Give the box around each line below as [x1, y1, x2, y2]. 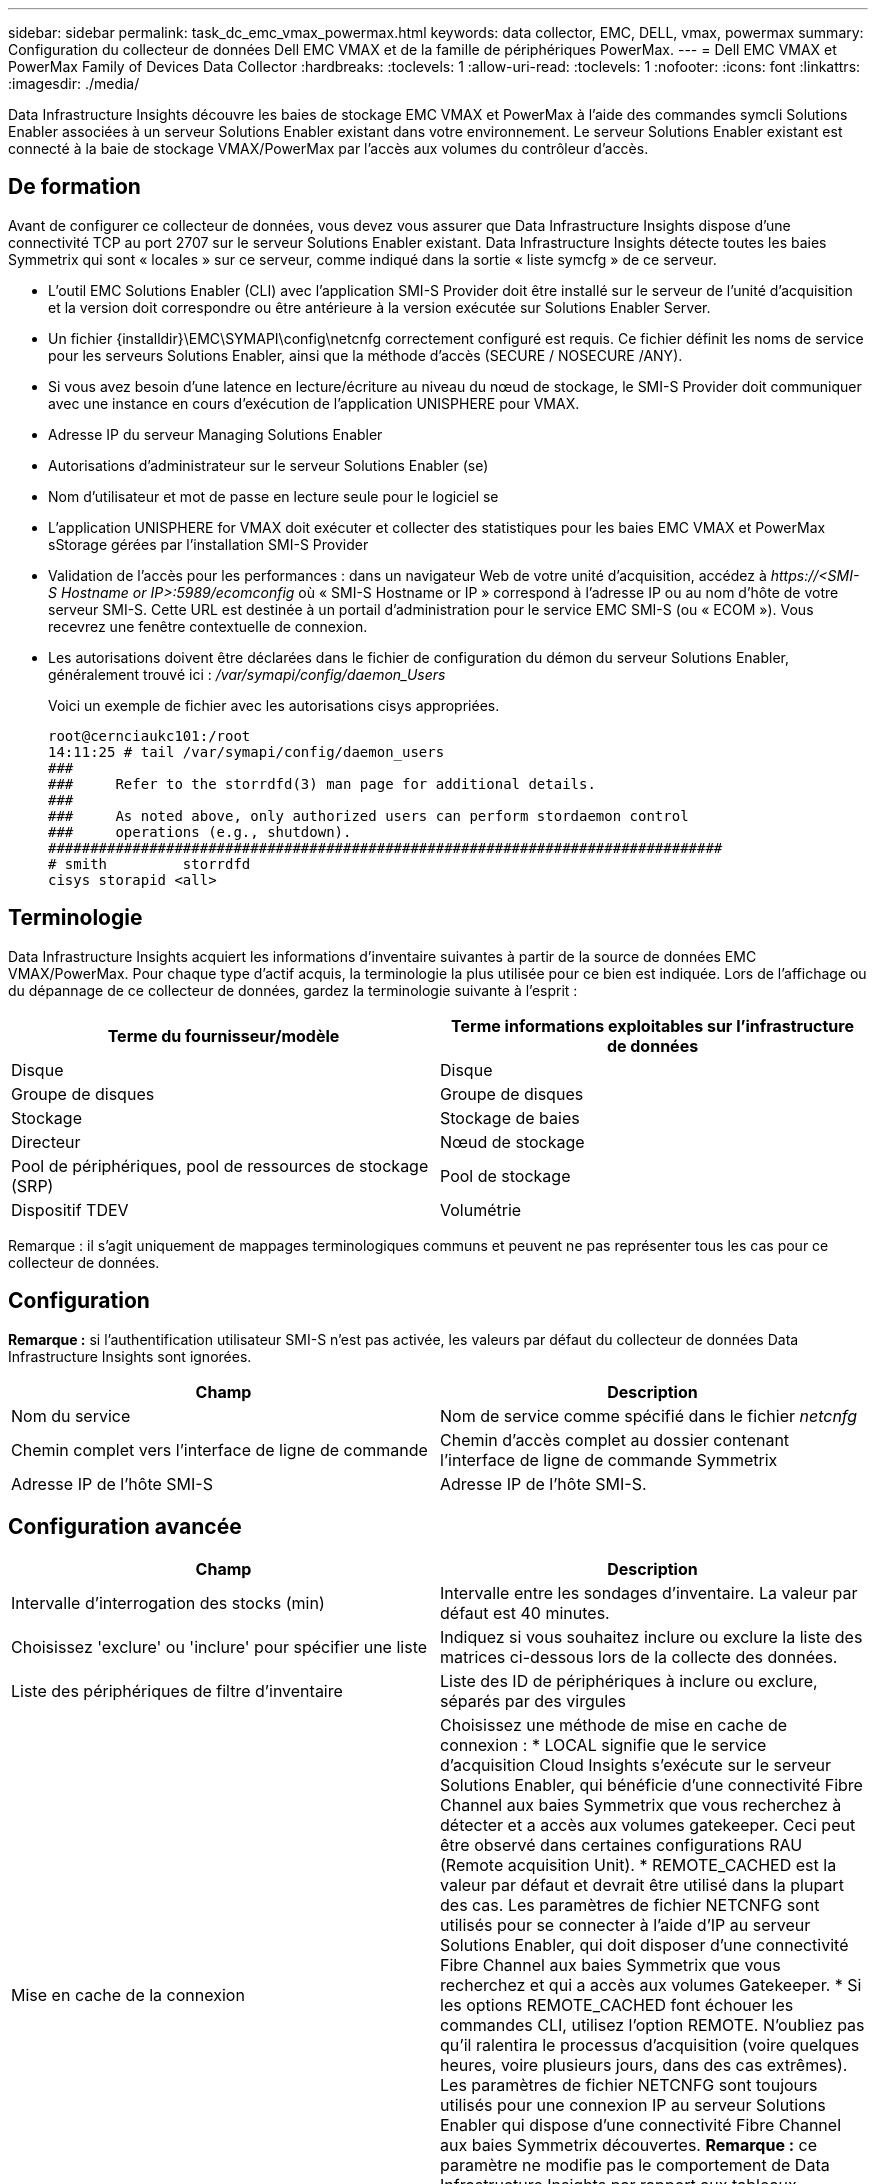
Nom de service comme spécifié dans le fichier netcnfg [440, 1405, 858, 1426]
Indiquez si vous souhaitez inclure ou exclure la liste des [440, 1627, 863, 1648]
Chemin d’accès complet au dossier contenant [440, 1429, 790, 1450]
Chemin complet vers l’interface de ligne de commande [11, 1439, 428, 1460]
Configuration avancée [8, 1513, 242, 1539]
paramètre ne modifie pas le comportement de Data [440, 2155, 830, 2176]
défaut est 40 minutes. [440, 1603, 610, 1624]
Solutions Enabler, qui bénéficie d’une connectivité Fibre [440, 1775, 863, 1796]
